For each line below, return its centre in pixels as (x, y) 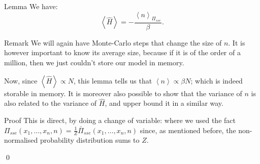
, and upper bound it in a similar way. (164, 103)
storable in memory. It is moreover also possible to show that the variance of (123, 93)
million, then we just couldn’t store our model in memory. (94, 63)
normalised (21, 140)
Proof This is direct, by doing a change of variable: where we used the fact (120, 120)
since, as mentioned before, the (188, 130)
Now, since (21, 80)
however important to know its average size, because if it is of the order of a (122, 52)
